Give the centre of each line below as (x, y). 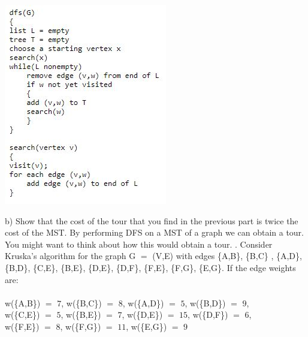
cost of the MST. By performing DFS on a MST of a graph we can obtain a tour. (154, 232)
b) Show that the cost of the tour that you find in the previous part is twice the (152, 220)
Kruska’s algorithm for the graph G (70, 256)
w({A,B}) (23, 303)
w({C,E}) (22, 315)
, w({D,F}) (208, 315)
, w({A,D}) (143, 303)
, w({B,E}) (81, 315)
